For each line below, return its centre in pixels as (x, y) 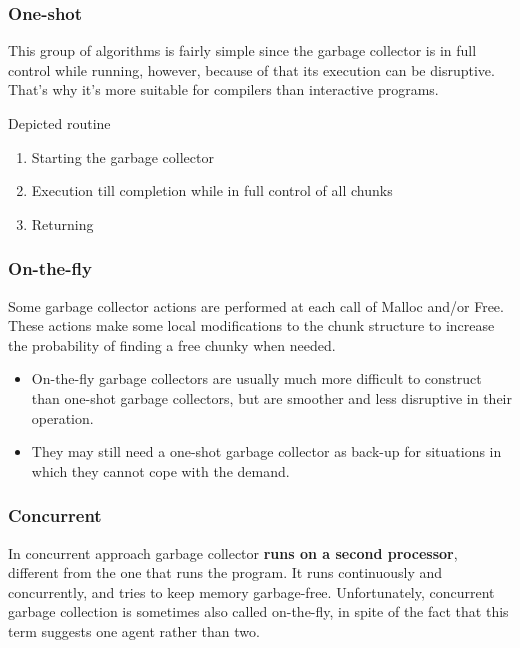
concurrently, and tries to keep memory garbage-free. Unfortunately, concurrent (251, 591)
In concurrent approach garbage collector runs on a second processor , (233, 552)
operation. (62, 417)
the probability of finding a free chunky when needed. (172, 344)
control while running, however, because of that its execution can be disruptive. (251, 69)
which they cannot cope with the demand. (160, 470)
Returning (62, 223)
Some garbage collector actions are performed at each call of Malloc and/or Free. (256, 305)
